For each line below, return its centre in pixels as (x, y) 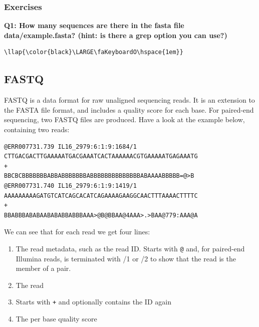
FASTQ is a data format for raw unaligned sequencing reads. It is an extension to (129, 100)
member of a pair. (43, 268)
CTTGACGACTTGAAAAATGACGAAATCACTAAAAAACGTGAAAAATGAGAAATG (101, 156)
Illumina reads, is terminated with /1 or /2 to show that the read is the (126, 258)
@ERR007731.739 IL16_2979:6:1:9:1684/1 (70, 146)
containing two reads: (37, 129)
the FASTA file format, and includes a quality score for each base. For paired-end (129, 109)
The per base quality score (56, 319)
